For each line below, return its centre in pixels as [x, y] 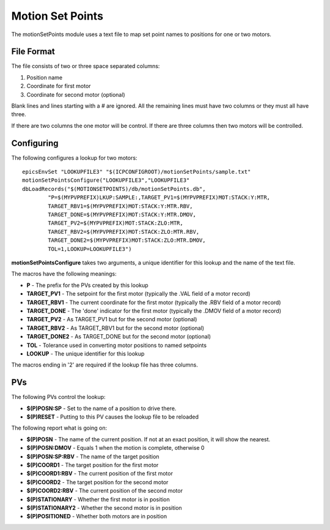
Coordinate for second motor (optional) [76, 94]
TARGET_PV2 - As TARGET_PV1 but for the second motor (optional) [112, 319]
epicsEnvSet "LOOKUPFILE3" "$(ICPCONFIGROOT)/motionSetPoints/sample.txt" [137, 172]
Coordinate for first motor [59, 86]
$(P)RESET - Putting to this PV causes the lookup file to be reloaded [112, 417]
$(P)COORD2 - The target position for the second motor [97, 482]
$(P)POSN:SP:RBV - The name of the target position [93, 457]
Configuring [35, 143]
